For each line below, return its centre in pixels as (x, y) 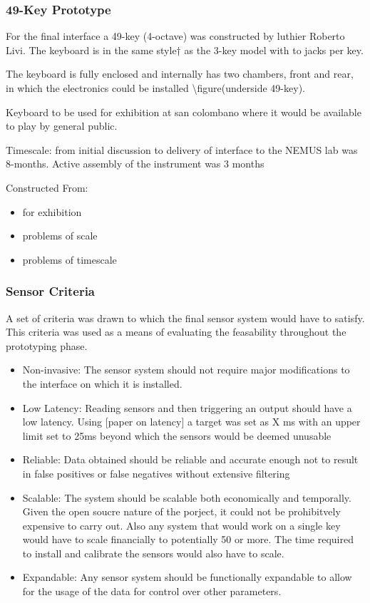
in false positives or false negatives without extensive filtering (156, 473)
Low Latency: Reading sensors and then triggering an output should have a (187, 407)
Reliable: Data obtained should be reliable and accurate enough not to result (190, 459)
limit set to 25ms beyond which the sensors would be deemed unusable (177, 435)
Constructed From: (47, 187)
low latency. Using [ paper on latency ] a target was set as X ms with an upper (191, 422)
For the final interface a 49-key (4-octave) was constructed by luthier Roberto (175, 36)
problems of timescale (70, 259)
